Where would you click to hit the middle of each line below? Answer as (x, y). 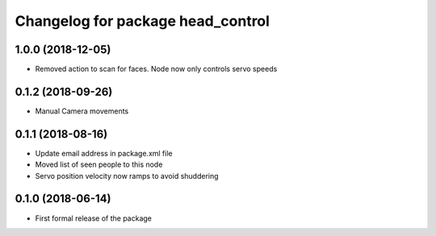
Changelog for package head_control (143, 21)
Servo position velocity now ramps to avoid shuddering (127, 176)
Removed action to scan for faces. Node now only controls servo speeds (156, 69)
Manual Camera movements (82, 111)
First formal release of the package (94, 218)
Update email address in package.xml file (104, 153)
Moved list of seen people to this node (99, 164)
